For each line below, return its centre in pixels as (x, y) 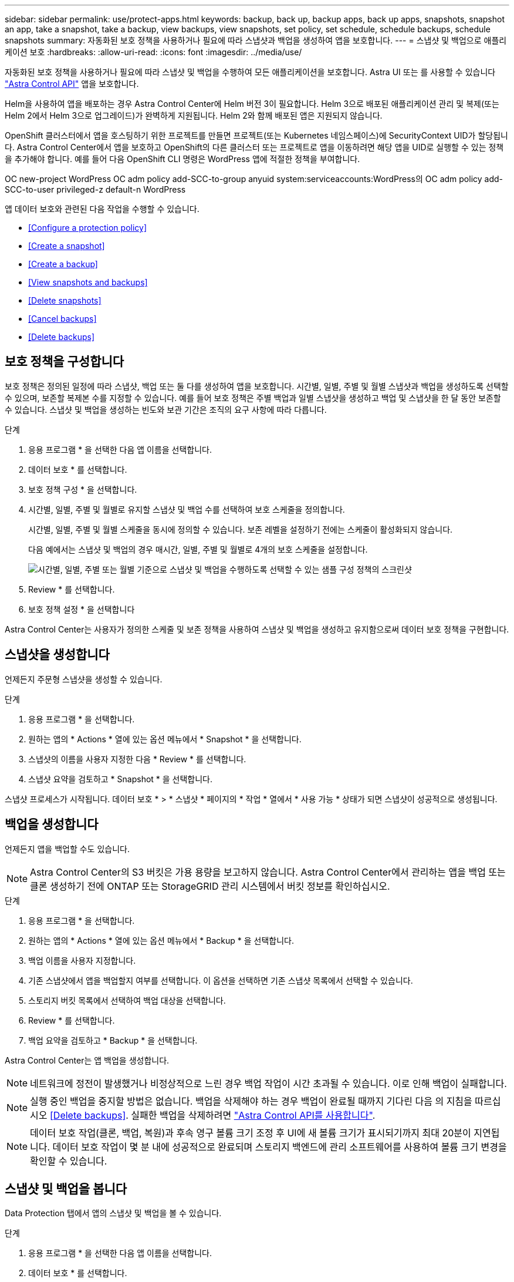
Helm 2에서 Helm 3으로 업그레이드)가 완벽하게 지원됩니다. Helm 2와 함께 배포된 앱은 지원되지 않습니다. (194, 115)
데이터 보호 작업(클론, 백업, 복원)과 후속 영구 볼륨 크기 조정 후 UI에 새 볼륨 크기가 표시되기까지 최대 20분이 (251, 1133)
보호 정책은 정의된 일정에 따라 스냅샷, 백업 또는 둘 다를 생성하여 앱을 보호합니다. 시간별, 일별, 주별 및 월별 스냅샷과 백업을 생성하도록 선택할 (257, 386)
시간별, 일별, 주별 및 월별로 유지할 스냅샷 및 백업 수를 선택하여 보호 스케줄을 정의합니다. (187, 509)
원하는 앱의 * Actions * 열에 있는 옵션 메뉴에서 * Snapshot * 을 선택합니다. (165, 739)
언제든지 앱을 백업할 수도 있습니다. (67, 849)
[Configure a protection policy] (88, 228)
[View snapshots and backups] (88, 282)
